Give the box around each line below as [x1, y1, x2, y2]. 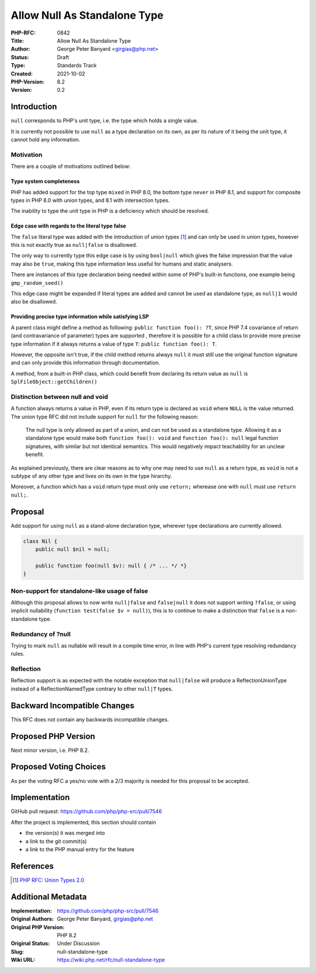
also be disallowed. [11, 298, 57, 305]
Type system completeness [11, 178, 80, 185]
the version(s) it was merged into [25, 830, 105, 837]
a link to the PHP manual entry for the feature [25, 846, 135, 853]
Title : [11, 37, 25, 44]
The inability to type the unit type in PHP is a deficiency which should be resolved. [11, 208, 209, 215]
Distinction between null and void [11, 393, 108, 401]
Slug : [11, 948, 25, 955]
